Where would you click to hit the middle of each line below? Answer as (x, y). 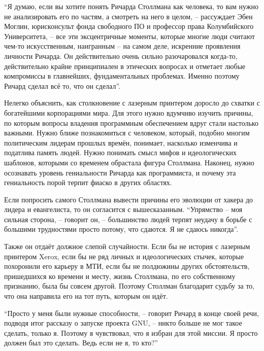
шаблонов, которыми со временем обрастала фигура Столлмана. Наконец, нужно (129, 162)
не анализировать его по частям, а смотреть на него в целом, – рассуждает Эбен (128, 16)
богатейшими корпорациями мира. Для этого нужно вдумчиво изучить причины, (129, 112)
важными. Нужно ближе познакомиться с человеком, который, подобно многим (127, 133)
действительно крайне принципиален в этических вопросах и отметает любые (125, 66)
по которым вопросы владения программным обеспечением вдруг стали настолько (131, 122)
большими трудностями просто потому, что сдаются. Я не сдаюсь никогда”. (121, 229)
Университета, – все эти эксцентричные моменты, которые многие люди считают (129, 36)
